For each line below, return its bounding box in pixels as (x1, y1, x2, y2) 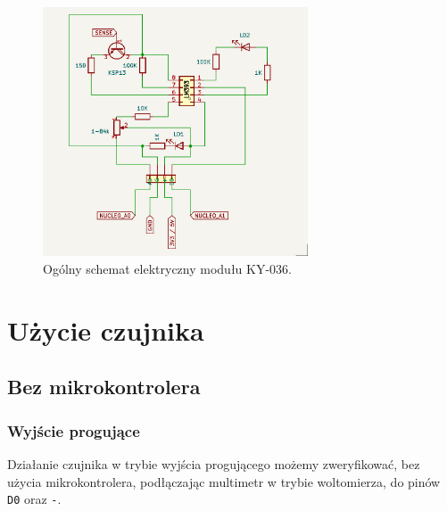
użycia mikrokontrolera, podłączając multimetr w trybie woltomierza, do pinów (7, 472, 441, 490)
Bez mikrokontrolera (7, 373, 201, 400)
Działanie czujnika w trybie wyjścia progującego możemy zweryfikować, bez (7, 455, 420, 474)
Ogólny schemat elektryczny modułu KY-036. (43, 260, 292, 278)
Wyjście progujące (7, 419, 140, 441)
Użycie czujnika (7, 311, 204, 348)
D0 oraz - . (7, 490, 62, 508)
